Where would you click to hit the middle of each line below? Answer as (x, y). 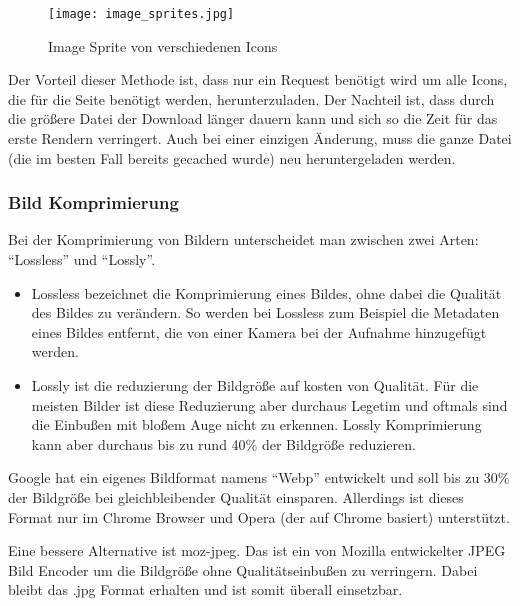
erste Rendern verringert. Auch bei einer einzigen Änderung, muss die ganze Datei (260, 138)
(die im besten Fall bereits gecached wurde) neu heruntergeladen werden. (232, 157)
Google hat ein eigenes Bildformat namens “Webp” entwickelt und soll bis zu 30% (259, 477)
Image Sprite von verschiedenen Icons (163, 45)
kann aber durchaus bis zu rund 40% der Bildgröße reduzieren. (223, 443)
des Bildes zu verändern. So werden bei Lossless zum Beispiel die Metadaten (265, 312)
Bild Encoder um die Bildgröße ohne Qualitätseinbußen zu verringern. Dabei (243, 569)
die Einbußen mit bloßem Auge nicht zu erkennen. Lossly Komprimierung (256, 424)
